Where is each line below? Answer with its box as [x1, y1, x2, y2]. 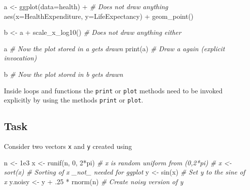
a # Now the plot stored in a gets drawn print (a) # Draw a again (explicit [4, 43, 225, 53]
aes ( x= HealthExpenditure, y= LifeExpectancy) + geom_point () [4, 11, 194, 21]
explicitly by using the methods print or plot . [4, 95, 143, 105]
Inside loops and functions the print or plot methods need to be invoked [4, 85, 223, 95]
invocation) [4, 53, 37, 63]
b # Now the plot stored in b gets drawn [4, 69, 123, 79]
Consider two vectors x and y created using [4, 141, 132, 151]
